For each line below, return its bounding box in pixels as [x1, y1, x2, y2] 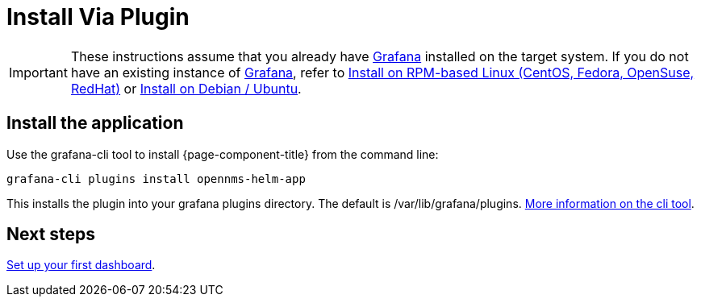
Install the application [6, 113, 184, 134]
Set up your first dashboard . [6, 258, 156, 272]
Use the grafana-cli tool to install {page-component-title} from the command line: [6, 147, 439, 161]
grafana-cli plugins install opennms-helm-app [6, 172, 306, 185]
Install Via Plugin [6, 3, 190, 31]
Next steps [6, 224, 95, 245]
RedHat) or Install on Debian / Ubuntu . [70, 80, 302, 97]
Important [9, 64, 68, 81]
